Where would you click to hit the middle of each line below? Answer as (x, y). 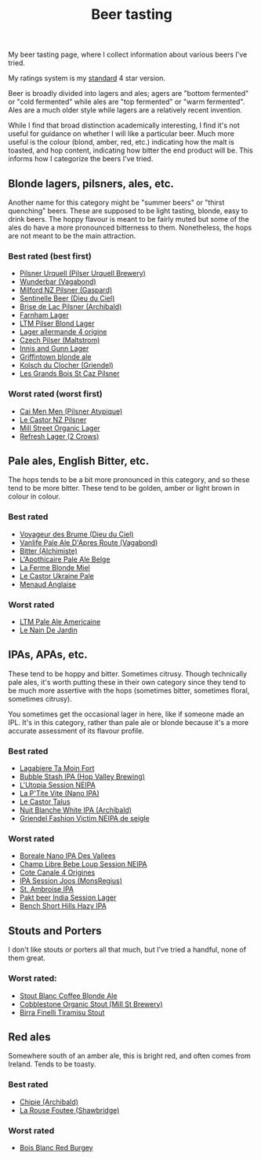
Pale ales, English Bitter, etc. (79, 460)
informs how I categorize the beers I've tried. (81, 159)
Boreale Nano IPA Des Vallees (67, 856)
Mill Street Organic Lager (60, 428)
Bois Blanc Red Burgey (56, 1147)
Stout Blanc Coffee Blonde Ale (68, 996)
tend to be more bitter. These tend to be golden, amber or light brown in (124, 488)
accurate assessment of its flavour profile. (76, 731)
